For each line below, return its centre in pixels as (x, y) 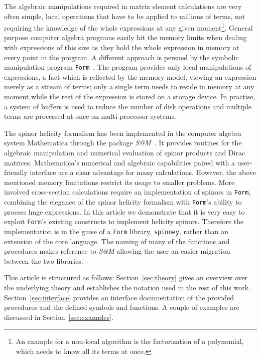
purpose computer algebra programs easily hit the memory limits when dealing (125, 37)
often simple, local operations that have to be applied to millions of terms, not (125, 16)
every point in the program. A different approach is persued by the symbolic (121, 57)
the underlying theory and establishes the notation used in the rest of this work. (127, 287)
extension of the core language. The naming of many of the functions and (117, 241)
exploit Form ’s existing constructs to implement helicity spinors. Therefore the (124, 221)
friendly (16, 172)
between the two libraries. (44, 260)
